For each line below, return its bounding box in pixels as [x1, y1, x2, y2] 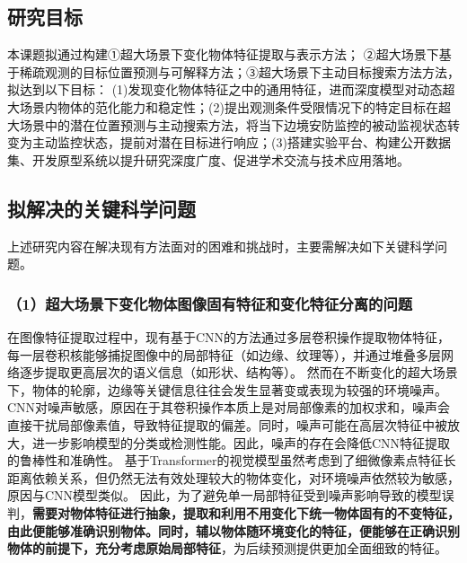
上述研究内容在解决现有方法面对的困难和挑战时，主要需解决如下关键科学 [7, 236, 435, 255]
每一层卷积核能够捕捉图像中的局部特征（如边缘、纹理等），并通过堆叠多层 [7, 345, 441, 364]
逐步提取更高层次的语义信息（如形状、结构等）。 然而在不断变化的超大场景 [19, 363, 458, 382]
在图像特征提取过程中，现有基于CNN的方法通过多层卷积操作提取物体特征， [7, 327, 451, 346]
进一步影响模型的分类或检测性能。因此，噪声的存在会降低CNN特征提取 [31, 433, 451, 452]
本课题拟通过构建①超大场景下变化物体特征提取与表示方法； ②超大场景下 [7, 45, 439, 64]
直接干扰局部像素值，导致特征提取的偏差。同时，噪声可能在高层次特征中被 [7, 415, 447, 434]
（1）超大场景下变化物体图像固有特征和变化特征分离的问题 [7, 292, 413, 314]
